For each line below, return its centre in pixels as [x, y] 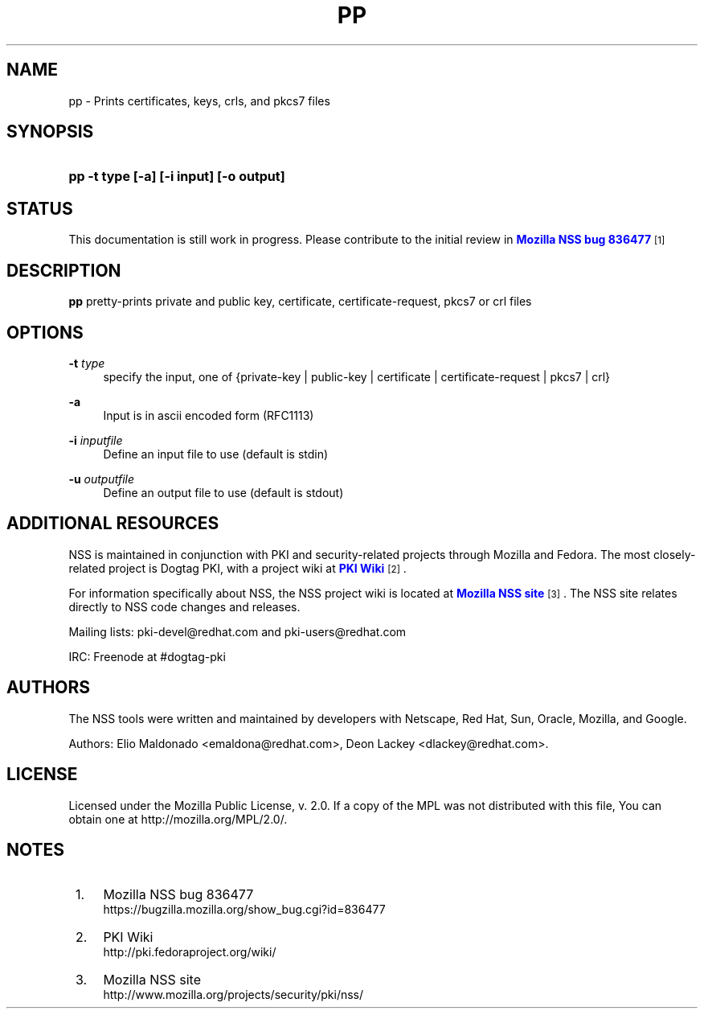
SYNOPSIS [50, 132]
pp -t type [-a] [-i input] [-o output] [177, 177]
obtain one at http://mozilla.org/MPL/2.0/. [178, 819]
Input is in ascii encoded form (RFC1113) [209, 415]
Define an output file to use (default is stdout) [223, 492]
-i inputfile [96, 440]
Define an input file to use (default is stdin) [216, 454]
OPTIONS [45, 332]
